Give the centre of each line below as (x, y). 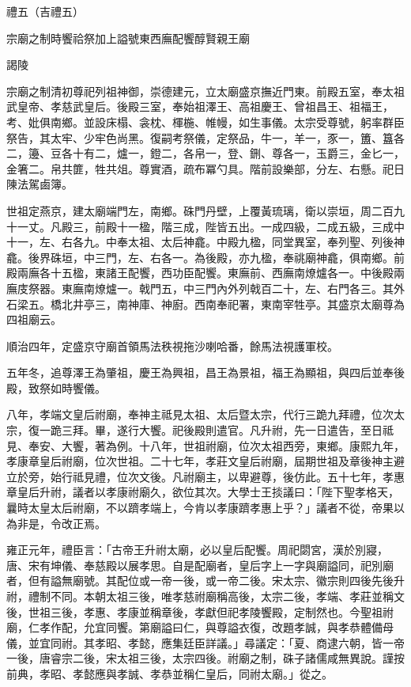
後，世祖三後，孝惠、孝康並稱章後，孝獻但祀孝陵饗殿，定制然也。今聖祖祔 (200, 611)
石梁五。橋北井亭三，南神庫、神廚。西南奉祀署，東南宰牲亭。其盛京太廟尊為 (205, 304)
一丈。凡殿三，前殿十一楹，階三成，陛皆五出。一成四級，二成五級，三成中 (211, 226)
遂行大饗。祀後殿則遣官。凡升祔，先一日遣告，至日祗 (255, 430)
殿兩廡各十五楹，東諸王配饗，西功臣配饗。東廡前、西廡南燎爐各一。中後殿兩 (205, 273)
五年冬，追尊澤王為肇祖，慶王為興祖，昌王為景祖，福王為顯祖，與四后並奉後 (205, 372)
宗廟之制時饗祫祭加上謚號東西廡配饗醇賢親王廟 (128, 38)
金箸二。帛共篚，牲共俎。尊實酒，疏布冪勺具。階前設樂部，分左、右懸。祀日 (205, 168)
